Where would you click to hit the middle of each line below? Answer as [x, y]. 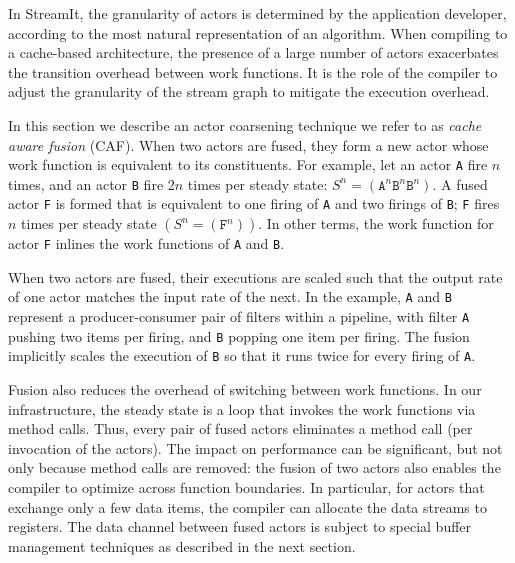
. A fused [460, 183]
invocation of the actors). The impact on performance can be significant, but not [255, 447]
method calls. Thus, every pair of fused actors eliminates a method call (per [240, 428]
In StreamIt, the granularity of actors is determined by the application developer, [257, 13]
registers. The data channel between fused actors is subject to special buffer [240, 526]
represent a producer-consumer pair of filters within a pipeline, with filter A [239, 316]
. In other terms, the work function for [376, 223]
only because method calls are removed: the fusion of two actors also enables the [254, 467]
